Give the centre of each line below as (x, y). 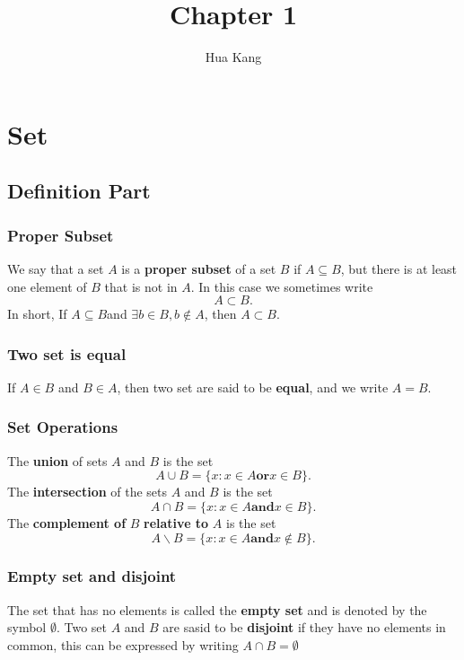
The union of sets (57, 460)
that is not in (141, 286)
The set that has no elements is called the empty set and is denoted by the (217, 609)
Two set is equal (67, 353)
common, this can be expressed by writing (123, 644)
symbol (27, 627)
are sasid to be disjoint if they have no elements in (304, 627)
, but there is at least (399, 268)
